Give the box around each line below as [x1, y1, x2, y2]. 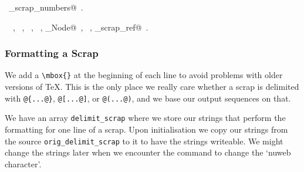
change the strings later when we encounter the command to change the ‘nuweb [5, 146, 291, 158]
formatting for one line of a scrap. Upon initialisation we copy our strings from [5, 123, 288, 135]
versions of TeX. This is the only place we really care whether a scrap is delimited [5, 80, 299, 93]
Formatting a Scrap [5, 46, 99, 60]
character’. [5, 157, 42, 170]
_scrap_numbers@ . [8, 1, 83, 13]
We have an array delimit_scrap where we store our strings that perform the [5, 112, 286, 124]
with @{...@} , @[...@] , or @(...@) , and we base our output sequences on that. [5, 92, 291, 104]
